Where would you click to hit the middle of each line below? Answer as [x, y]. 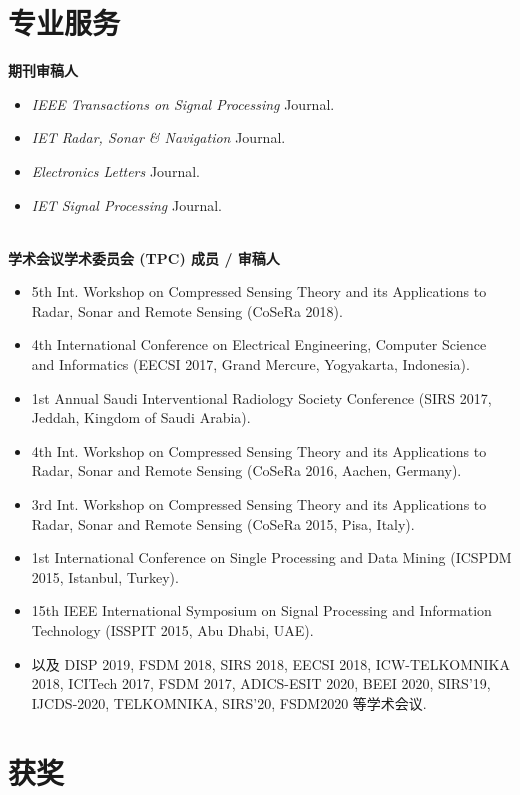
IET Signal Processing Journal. [127, 204]
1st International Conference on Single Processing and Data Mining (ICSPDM [271, 557]
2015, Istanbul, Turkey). [105, 576]
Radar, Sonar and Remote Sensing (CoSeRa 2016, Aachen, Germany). [246, 470]
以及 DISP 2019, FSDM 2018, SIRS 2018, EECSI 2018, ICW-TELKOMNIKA [270, 663]
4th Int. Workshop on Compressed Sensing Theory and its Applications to [259, 450]
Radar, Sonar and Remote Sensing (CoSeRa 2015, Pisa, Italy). [223, 523]
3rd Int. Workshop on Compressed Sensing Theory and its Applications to [259, 504]
